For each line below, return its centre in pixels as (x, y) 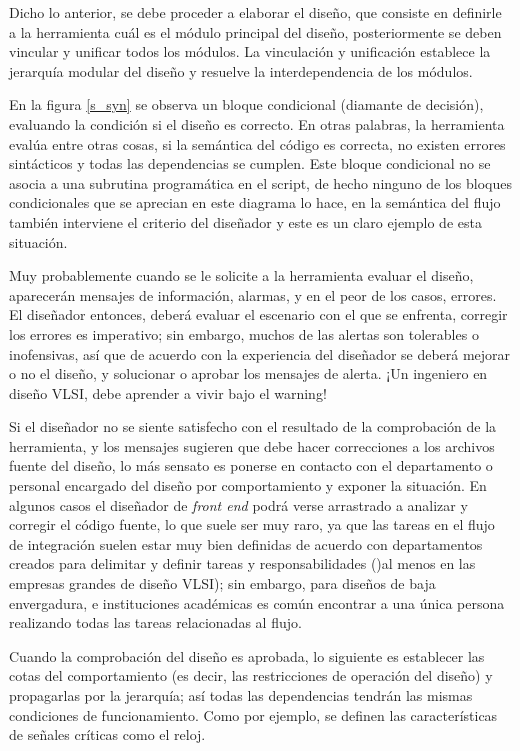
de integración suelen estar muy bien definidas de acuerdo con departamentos (246, 543)
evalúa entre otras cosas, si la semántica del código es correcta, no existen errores (257, 143)
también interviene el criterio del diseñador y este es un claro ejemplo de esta (245, 221)
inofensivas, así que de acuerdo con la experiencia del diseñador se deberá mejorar (260, 353)
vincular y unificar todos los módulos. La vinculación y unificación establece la (250, 51)
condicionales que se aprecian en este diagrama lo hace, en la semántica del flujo (255, 202)
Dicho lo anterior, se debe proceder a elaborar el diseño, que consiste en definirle (255, 12)
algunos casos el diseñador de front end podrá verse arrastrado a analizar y (238, 504)
